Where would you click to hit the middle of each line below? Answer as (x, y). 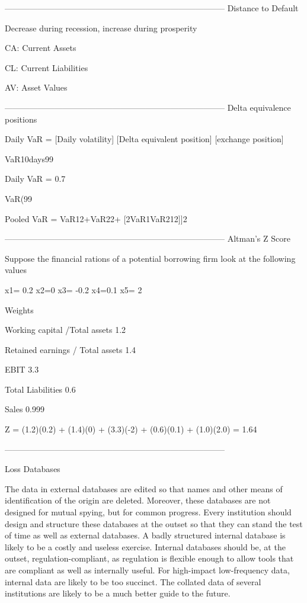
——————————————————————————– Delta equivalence (148, 107)
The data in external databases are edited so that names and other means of (144, 488)
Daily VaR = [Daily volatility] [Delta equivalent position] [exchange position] (144, 139)
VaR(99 (19, 198)
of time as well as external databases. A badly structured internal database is (145, 535)
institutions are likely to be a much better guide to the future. (118, 593)
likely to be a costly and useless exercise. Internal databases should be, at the (145, 546)
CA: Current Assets (41, 48)
